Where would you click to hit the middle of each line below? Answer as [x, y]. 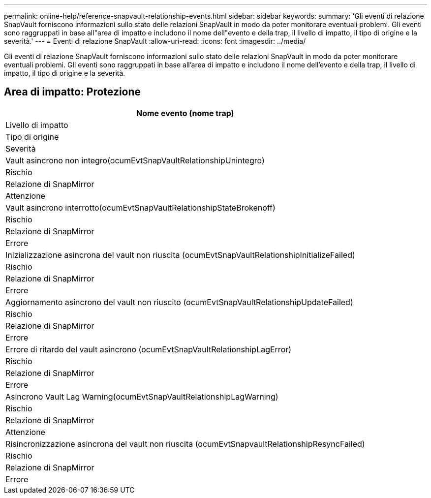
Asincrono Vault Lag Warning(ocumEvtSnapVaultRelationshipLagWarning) [142, 396]
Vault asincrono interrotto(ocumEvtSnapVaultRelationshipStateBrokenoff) [140, 207]
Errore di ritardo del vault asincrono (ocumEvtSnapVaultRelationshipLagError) [149, 349]
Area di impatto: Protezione [73, 92]
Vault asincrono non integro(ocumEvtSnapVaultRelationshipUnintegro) [135, 160]
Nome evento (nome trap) [185, 113]
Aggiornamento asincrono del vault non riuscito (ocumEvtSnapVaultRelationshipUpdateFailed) [179, 302]
